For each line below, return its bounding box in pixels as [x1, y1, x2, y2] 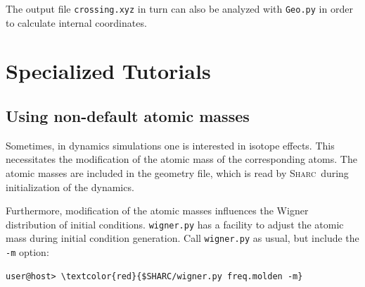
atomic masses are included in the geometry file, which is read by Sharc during [6, 166, 349, 181]
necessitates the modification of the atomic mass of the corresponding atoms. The [6, 152, 357, 166]
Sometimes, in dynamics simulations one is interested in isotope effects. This [6, 138, 335, 152]
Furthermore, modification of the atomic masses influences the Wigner [6, 203, 309, 218]
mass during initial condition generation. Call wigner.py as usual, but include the [6, 231, 359, 245]
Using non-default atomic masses [6, 105, 250, 127]
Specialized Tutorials [6, 56, 211, 85]
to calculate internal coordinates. [6, 15, 147, 30]
